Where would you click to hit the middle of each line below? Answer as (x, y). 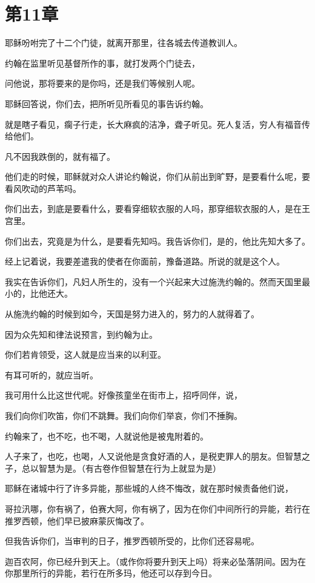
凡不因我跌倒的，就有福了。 (60, 156)
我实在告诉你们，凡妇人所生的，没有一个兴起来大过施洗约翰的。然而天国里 (153, 281)
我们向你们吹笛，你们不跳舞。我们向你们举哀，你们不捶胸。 (124, 415)
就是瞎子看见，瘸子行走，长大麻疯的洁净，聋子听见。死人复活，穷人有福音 (153, 124)
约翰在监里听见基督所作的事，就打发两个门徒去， (102, 63)
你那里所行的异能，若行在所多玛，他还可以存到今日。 (111, 573)
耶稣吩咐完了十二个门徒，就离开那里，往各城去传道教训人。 (124, 43)
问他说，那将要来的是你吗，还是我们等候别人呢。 (102, 83)
